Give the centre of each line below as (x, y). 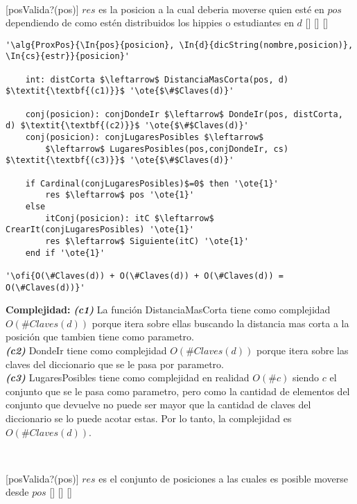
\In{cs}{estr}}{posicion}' (68, 57)
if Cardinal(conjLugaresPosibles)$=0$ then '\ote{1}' (152, 183)
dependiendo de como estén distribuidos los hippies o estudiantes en (150, 23)
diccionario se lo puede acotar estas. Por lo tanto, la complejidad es (149, 418)
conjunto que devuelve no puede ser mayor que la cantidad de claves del (158, 405)
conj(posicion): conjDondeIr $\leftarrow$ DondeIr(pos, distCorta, (184, 114)
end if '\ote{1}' (65, 253)
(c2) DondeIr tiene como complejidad (86, 350)
